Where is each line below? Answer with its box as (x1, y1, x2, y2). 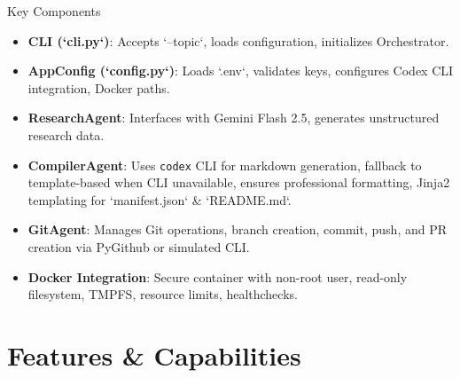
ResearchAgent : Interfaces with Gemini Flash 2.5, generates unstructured (27, 108, 440, 127)
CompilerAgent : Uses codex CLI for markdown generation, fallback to (27, 155, 422, 174)
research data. (27, 125, 105, 144)
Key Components (7, 2, 101, 20)
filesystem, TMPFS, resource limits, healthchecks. (27, 285, 298, 303)
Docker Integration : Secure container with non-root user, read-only (27, 267, 408, 286)
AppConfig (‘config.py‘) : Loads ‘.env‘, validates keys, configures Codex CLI (27, 61, 454, 80)
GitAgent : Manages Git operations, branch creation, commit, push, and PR (27, 220, 448, 239)
